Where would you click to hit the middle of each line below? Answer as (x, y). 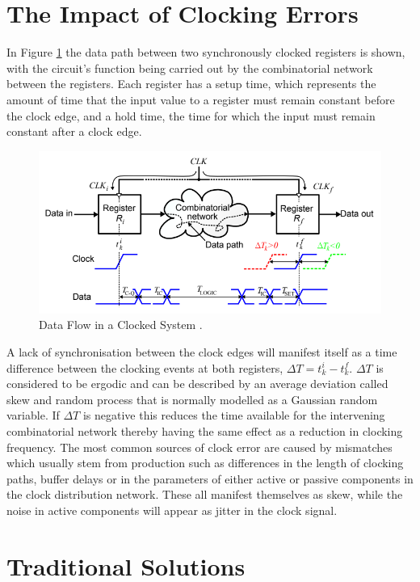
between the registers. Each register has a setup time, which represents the (191, 84)
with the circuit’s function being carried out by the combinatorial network (190, 67)
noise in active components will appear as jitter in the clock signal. (172, 510)
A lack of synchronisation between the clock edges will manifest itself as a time (202, 351)
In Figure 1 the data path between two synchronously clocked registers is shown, (206, 52)
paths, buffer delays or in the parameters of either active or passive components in (210, 478)
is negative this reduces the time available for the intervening (234, 415)
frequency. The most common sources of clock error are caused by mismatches (199, 447)
